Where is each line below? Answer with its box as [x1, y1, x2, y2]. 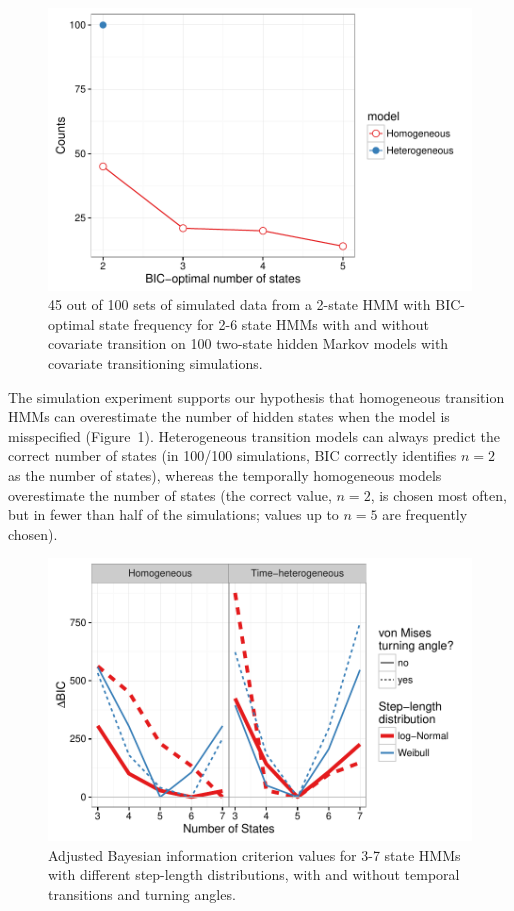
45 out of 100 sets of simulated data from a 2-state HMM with [48, 294, 431, 315]
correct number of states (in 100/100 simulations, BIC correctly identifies [8, 445, 457, 466]
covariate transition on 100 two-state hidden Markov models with [48, 333, 449, 354]
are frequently [382, 504, 468, 525]
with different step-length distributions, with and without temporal [48, 864, 460, 885]
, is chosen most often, [370, 484, 507, 505]
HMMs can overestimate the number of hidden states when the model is [8, 406, 450, 427]
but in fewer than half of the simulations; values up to [8, 504, 339, 525]
